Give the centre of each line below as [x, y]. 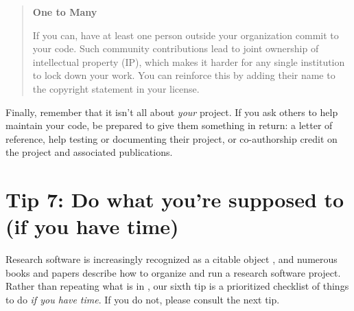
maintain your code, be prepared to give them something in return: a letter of [169, 125]
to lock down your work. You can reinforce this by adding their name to [184, 75]
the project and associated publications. [89, 152]
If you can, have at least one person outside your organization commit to [186, 35]
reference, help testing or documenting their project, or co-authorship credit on [172, 138]
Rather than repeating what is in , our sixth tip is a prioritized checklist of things [177, 286]
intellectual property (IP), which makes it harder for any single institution [189, 61]
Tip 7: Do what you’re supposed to [175, 199]
